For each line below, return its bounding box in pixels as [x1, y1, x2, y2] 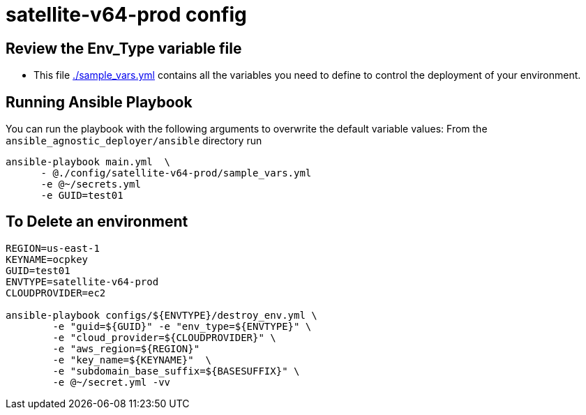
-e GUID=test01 [40, 190, 123, 202]
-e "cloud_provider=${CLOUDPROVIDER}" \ [52, 331, 276, 343]
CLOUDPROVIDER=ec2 [6, 287, 106, 299]
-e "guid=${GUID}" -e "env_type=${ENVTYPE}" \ [52, 320, 312, 332]
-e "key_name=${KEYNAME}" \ [52, 354, 212, 365]
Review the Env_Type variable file [6, 39, 242, 57]
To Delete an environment [6, 213, 188, 231]
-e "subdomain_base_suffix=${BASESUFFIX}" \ [52, 365, 300, 377]
